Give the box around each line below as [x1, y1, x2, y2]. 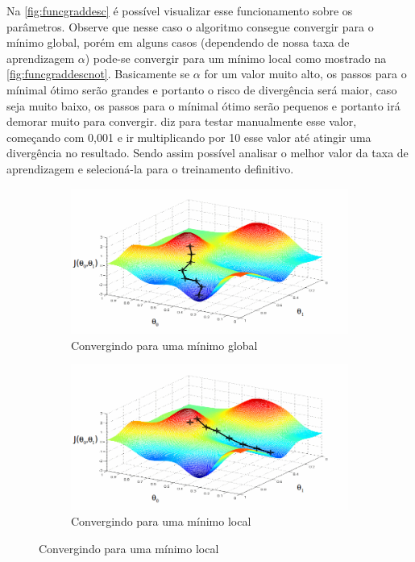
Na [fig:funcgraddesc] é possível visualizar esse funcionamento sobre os [6, 2, 353, 19]
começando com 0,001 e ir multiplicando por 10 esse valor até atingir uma [6, 128, 371, 145]
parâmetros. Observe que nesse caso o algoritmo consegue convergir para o [6, 18, 374, 35]
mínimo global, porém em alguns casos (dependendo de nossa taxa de [6, 34, 350, 51]
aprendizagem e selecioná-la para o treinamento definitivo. [6, 160, 294, 177]
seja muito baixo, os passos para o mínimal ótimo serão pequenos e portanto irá [6, 97, 400, 114]
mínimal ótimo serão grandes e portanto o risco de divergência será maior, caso [6, 81, 397, 98]
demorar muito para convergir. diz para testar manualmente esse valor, [6, 113, 357, 130]
